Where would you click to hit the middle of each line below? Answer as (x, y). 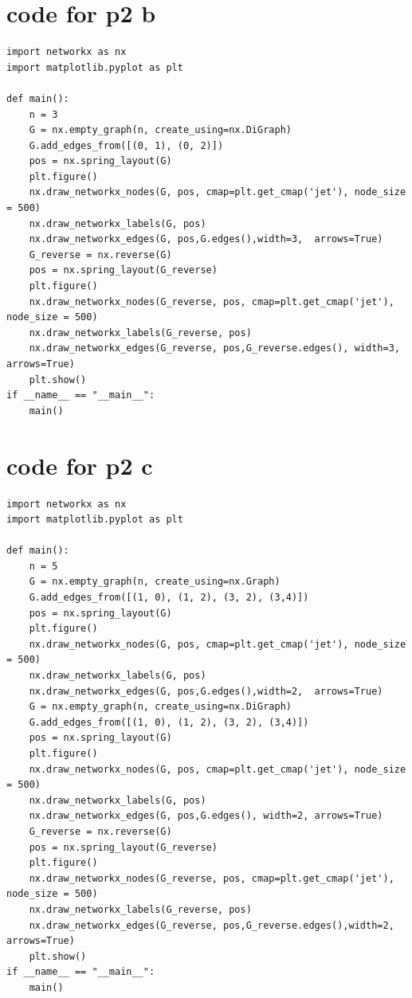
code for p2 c (80, 465)
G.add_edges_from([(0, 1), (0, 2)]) (126, 145)
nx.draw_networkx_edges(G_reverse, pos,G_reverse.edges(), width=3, (214, 348)
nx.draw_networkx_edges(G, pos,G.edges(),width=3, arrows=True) (206, 239)
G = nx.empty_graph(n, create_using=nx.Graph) (155, 582)
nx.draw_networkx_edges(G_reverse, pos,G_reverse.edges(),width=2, (212, 925)
